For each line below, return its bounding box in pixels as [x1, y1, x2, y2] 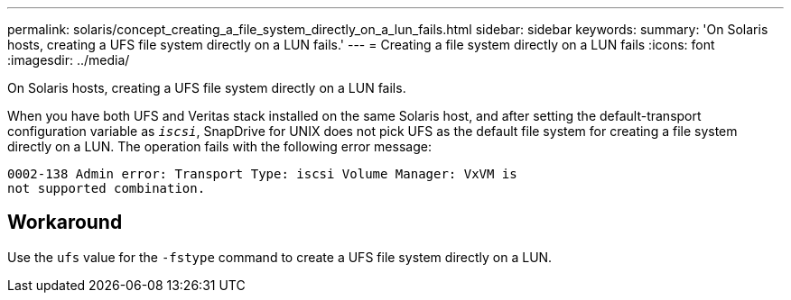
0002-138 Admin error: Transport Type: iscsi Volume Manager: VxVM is [7, 167, 517, 181]
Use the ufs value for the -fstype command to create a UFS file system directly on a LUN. [7, 249, 553, 265]
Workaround [7, 211, 123, 234]
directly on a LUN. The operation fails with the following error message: [7, 139, 432, 154]
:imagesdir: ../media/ [7, 52, 130, 68]
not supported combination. [7, 181, 206, 195]
